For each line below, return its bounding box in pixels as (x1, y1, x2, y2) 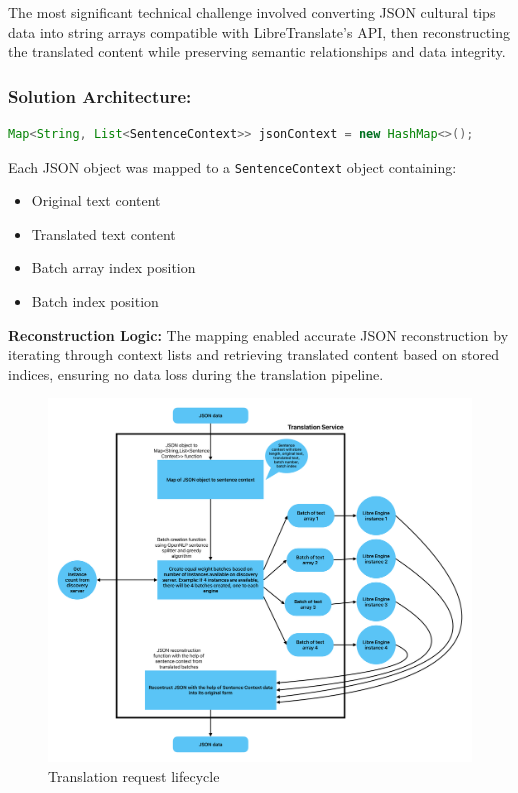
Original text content (31, 190, 161, 211)
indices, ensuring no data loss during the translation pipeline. (8, 363, 384, 384)
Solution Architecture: (8, 83, 192, 108)
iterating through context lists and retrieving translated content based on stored (8, 344, 500, 365)
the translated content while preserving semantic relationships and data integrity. (8, 41, 506, 62)
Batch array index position (31, 257, 196, 278)
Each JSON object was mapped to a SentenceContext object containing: (8, 156, 457, 177)
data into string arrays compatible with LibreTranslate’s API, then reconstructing (8, 21, 510, 42)
